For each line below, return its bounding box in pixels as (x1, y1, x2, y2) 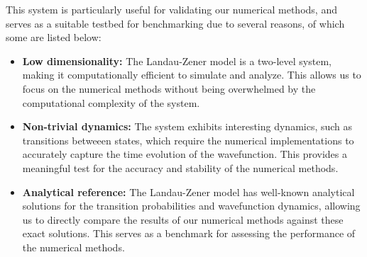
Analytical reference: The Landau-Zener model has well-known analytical (22, 184, 355, 199)
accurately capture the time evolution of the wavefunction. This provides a (22, 147, 348, 161)
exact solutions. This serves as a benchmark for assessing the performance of (22, 226, 356, 241)
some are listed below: (6, 30, 102, 45)
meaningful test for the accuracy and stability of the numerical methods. (22, 160, 339, 175)
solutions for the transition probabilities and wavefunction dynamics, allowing (22, 198, 361, 213)
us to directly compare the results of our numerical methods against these (22, 212, 344, 227)
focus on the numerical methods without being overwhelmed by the (22, 81, 316, 96)
